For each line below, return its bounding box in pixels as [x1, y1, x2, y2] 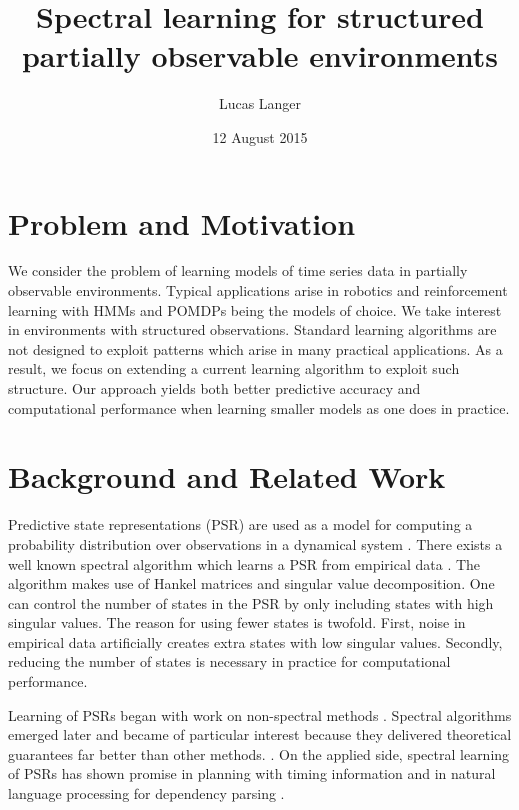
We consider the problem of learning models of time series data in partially [8, 260, 468, 281]
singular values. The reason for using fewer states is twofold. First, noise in [8, 612, 466, 633]
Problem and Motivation [8, 202, 356, 243]
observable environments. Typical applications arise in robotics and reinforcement [8, 280, 508, 301]
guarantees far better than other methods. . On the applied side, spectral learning [8, 743, 510, 764]
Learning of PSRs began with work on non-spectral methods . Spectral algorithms [8, 704, 512, 725]
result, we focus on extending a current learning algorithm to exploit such [8, 358, 460, 379]
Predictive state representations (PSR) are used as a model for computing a [8, 514, 473, 535]
